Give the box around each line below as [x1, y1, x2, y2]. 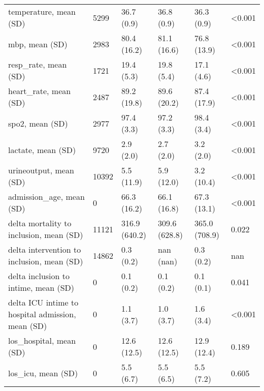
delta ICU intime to [8, 296, 79, 308]
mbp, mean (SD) [8, 38, 68, 50]
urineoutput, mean [8, 164, 74, 176]
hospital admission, [8, 308, 76, 320]
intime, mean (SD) [8, 282, 75, 293]
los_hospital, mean [8, 335, 76, 346]
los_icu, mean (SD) [8, 367, 78, 379]
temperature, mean [8, 6, 76, 17]
